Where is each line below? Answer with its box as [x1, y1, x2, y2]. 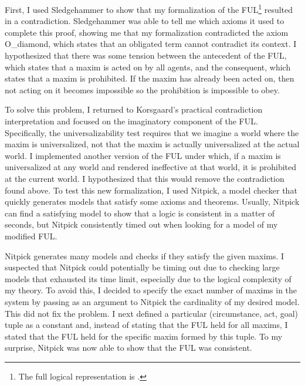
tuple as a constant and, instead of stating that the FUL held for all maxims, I [5, 319, 288, 331]
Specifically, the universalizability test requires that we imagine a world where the [5, 126, 299, 138]
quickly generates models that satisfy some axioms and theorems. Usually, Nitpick [5, 195, 300, 208]
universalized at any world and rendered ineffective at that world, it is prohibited [5, 161, 297, 173]
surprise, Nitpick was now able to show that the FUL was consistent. [5, 341, 252, 354]
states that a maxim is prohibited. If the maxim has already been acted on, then [5, 72, 294, 84]
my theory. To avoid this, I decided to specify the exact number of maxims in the [5, 284, 297, 296]
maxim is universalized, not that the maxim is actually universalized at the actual [5, 138, 300, 150]
